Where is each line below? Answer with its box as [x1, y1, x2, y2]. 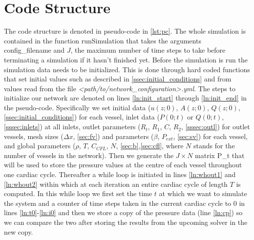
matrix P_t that [195, 150, 245, 160]
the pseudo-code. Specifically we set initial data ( [4, 102, 151, 112]
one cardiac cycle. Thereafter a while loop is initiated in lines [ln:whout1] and [4, 169, 236, 180]
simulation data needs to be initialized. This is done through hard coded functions [4, 64, 250, 74]
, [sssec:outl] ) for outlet [181, 121, 250, 132]
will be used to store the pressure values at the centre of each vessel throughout [4, 160, 242, 170]
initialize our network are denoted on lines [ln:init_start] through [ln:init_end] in [4, 93, 247, 103]
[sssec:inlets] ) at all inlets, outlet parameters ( [4, 121, 141, 132]
